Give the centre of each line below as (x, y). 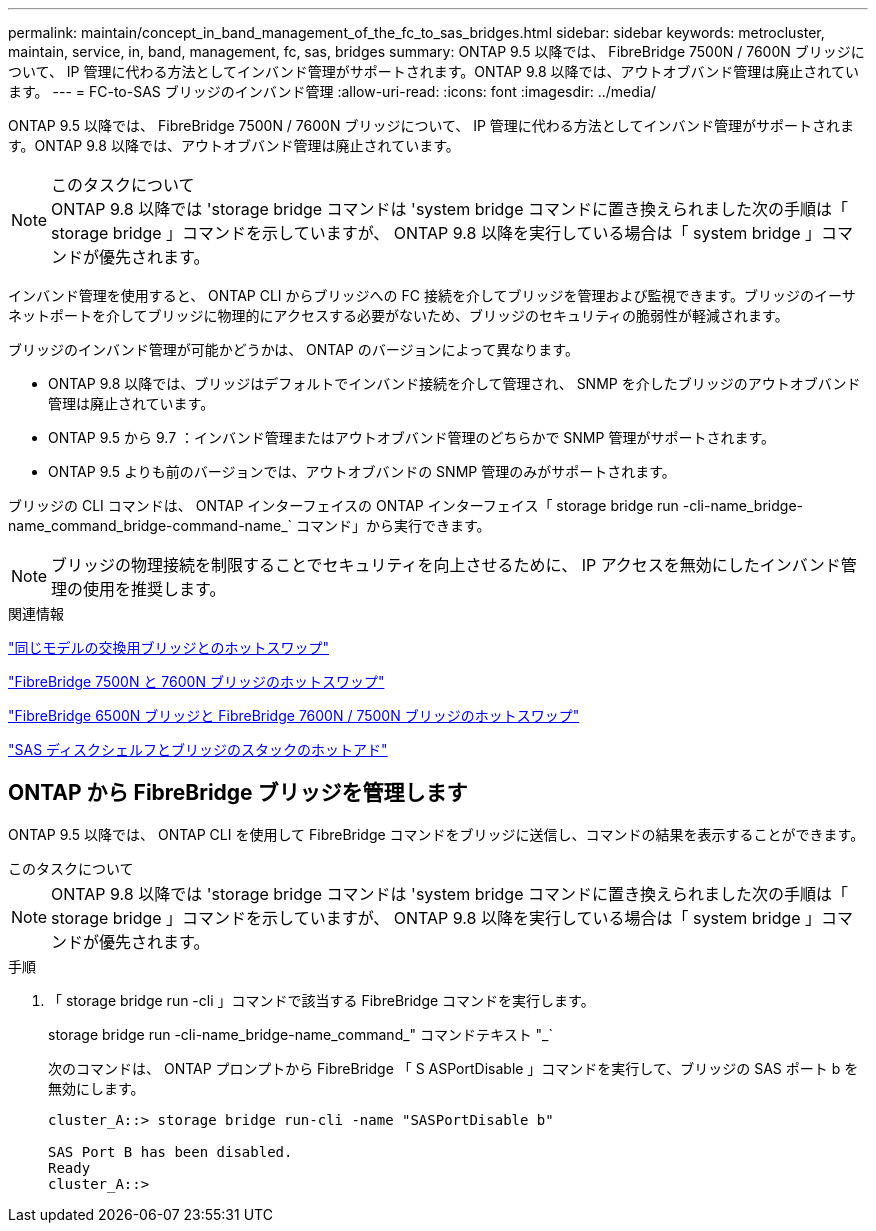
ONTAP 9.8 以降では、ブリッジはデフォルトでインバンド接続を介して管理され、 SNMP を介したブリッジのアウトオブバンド (454, 383)
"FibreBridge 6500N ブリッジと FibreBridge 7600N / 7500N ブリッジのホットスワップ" (294, 715)
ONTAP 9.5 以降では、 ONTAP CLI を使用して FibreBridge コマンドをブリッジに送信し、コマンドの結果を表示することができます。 (436, 834)
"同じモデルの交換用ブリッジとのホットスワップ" (168, 647)
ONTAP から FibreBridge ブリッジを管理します (238, 793)
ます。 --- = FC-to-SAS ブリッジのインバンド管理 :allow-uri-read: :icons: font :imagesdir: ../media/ (332, 91)
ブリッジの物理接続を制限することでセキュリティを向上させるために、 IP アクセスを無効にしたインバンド (446, 565)
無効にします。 (96, 1088)
